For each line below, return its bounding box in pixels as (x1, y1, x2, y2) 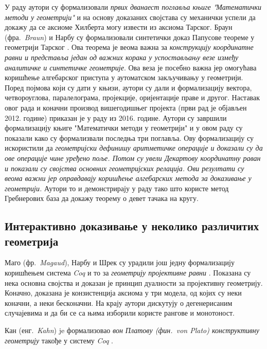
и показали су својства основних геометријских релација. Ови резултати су (5, 162, 244, 173)
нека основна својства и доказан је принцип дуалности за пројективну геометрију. (5, 277, 263, 288)
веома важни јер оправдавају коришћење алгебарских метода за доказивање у (5, 173, 252, 183)
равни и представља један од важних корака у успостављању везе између (5, 51, 239, 62)
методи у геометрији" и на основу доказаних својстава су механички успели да (5, 11, 256, 22)
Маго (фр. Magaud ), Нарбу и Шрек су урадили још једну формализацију (5, 257, 235, 268)
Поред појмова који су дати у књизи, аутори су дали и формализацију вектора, (5, 82, 252, 93)
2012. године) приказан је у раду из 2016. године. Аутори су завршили (5, 112, 227, 123)
